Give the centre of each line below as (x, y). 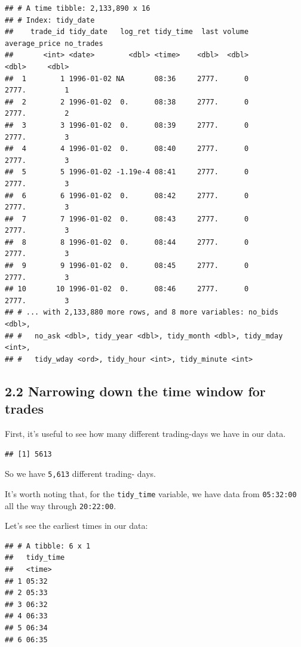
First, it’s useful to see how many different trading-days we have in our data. (145, 433)
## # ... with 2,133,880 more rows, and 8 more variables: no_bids (142, 312)
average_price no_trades (54, 43)
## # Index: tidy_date (50, 20)
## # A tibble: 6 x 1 (48, 546)
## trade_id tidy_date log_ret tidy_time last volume (127, 32)
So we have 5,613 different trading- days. (80, 474)
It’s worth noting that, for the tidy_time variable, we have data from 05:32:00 (151, 493)
